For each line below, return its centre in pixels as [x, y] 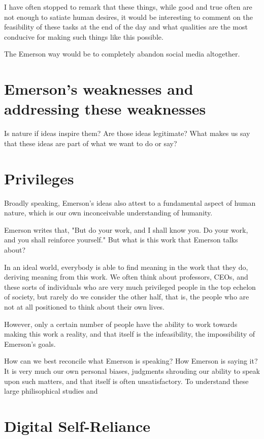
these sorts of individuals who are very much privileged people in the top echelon [130, 286]
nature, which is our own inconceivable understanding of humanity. [108, 213]
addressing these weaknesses [105, 109]
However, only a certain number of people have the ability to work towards [121, 324]
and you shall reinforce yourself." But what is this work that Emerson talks [121, 240]
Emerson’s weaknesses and [99, 89]
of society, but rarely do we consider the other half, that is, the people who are [127, 297]
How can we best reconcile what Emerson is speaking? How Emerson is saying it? [131, 361]
